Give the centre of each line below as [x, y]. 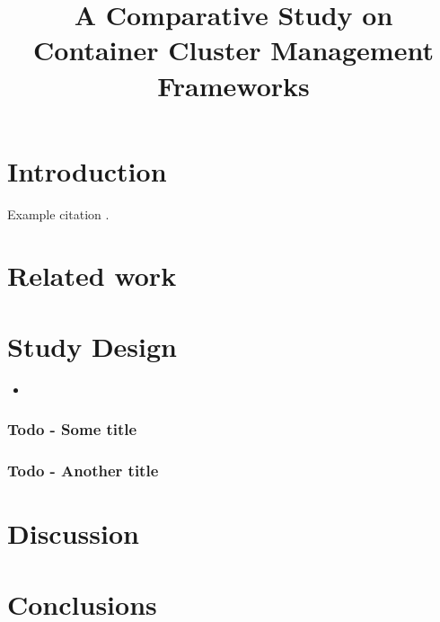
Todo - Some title [72, 429]
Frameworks [233, 85]
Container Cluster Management [233, 50]
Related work [92, 275]
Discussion [73, 533]
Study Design [92, 346]
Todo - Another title [83, 471]
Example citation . [58, 213]
